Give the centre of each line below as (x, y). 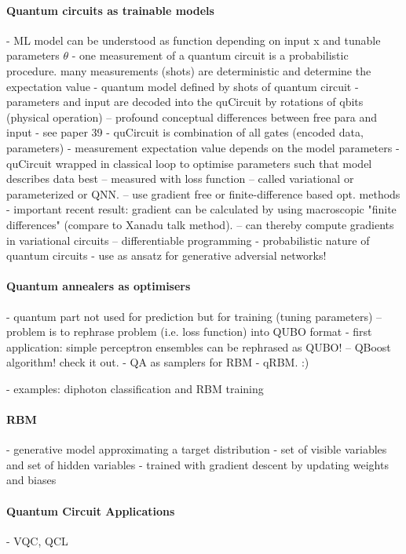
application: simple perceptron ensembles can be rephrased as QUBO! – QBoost (199, 346)
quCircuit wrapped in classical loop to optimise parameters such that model (189, 163)
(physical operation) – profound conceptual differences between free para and (192, 117)
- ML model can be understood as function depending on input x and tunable (194, 40)
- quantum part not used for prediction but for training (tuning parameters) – (194, 316)
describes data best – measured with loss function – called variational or (180, 179)
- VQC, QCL (37, 540)
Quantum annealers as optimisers (99, 286)
